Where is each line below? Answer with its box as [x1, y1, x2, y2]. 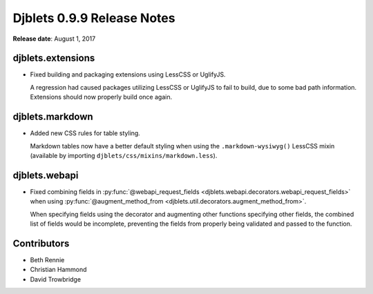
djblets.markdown [12, 111, 93, 123]
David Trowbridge [30, 275, 82, 283]
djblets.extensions [12, 52, 95, 64]
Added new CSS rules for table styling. [30, 129, 141, 137]
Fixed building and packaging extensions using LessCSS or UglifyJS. [30, 70, 226, 79]
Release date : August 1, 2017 [12, 35, 96, 43]
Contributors [12, 237, 70, 249]
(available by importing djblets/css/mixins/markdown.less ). [30, 151, 218, 159]
